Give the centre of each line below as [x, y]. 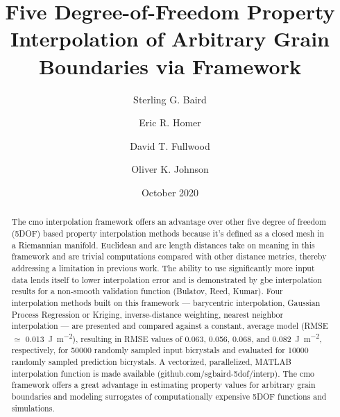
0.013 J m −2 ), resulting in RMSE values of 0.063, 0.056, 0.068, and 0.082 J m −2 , [173, 337]
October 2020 [170, 192]
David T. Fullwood [170, 145]
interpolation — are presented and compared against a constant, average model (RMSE [170, 326]
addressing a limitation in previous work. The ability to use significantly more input [163, 267]
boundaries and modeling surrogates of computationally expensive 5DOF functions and [169, 397]
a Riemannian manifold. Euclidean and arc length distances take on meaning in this [163, 245]
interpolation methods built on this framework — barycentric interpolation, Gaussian [166, 302]
